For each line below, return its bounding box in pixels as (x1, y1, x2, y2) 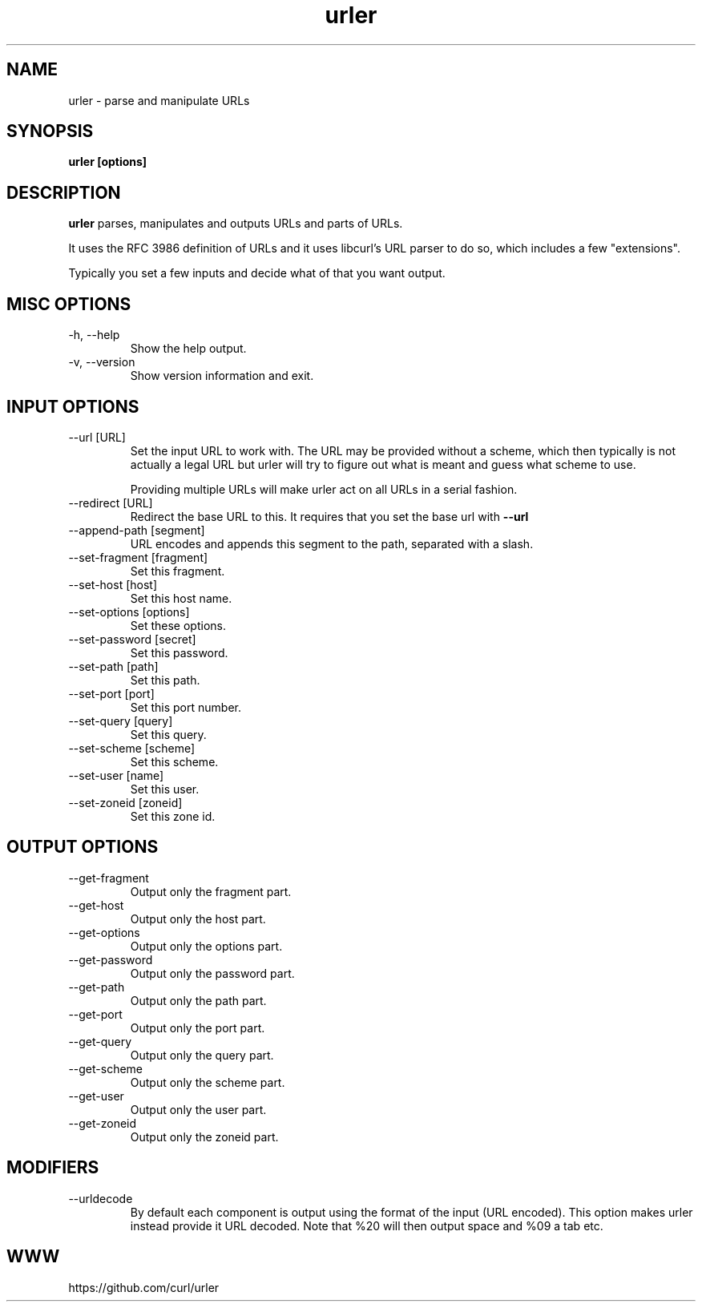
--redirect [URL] (68, 495, 153, 510)
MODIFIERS (6, 1157, 99, 1178)
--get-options (68, 925, 140, 939)
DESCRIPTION (6, 182, 121, 203)
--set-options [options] (68, 604, 190, 619)
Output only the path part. (130, 993, 267, 1007)
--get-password (68, 952, 153, 967)
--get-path (68, 979, 125, 994)
